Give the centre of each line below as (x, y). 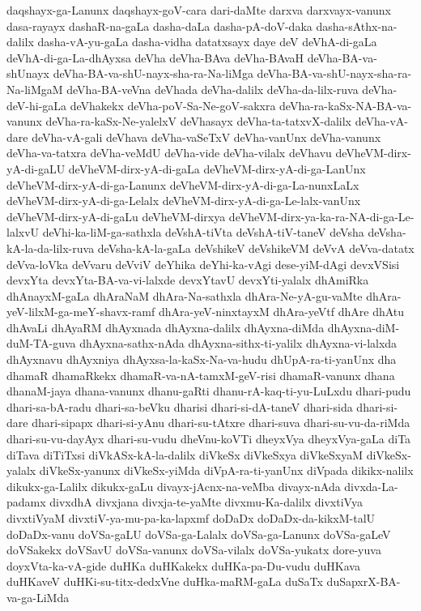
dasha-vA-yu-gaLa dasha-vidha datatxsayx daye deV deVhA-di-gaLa (207, 42)
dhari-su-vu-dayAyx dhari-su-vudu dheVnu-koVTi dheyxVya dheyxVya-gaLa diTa (209, 439)
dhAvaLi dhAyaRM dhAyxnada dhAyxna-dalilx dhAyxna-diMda (166, 327)
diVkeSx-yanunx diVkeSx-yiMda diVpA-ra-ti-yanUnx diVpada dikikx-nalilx (226, 470)
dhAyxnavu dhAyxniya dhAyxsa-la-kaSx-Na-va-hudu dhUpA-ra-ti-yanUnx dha (202, 359)
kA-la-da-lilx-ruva (51, 248)
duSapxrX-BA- (364, 581)
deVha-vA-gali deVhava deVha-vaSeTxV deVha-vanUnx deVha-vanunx (206, 137)
